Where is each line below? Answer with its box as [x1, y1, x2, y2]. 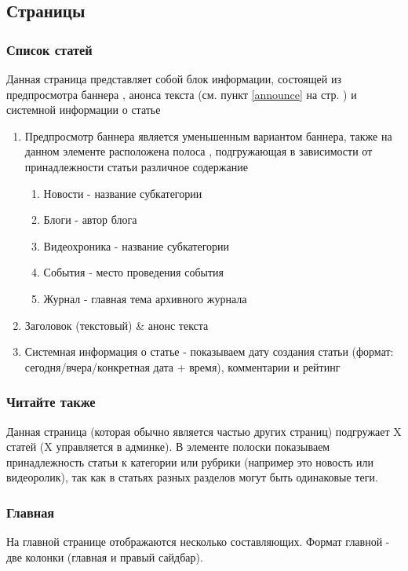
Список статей [6, 39, 93, 59]
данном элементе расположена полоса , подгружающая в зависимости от [24, 143, 373, 159]
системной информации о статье [6, 101, 161, 118]
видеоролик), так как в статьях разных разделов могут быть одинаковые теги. [6, 469, 378, 485]
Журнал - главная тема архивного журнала [43, 290, 247, 306]
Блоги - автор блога [43, 211, 137, 228]
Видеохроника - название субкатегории [43, 237, 230, 254]
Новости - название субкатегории [43, 185, 202, 201]
